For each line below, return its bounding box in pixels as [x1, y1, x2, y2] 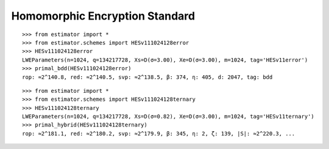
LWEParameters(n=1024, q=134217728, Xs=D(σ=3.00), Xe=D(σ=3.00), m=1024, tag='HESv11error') [22, 56, 308, 64]
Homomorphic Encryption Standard [11, 9, 195, 23]
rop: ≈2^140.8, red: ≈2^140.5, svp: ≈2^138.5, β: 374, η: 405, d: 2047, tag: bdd [22, 73, 273, 81]
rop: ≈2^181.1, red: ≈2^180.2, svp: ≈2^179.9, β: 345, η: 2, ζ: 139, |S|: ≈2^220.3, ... [22, 130, 295, 137]
